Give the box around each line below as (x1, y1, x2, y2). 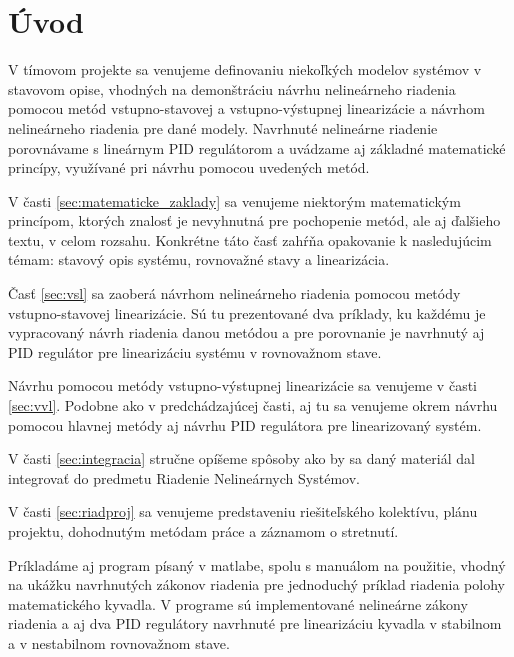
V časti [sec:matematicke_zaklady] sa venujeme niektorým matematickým (8, 190, 461, 211)
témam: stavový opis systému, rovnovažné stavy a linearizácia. (8, 249, 390, 270)
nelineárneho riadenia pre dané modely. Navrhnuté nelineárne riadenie (8, 117, 438, 138)
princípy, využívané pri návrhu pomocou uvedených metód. (8, 157, 370, 178)
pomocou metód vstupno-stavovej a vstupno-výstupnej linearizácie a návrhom (8, 98, 485, 119)
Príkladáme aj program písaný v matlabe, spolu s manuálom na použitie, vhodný (8, 554, 506, 575)
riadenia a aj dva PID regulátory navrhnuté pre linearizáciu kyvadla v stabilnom (8, 613, 502, 634)
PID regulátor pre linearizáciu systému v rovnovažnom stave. (8, 341, 382, 362)
